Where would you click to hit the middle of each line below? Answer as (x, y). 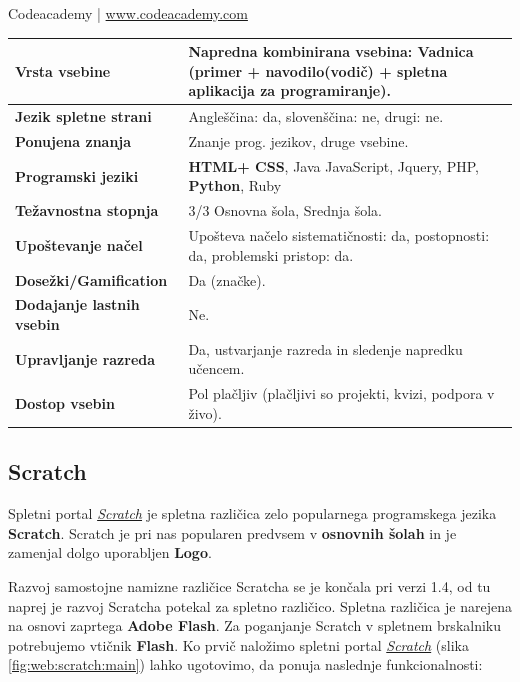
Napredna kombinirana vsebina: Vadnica (331, 51)
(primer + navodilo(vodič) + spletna (318, 70)
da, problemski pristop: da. (271, 254)
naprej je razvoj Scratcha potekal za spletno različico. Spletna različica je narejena (260, 605)
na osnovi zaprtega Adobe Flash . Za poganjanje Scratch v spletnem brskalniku (255, 625)
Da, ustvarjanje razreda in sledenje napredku (325, 348)
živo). (205, 412)
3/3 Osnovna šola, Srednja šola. (285, 210)
